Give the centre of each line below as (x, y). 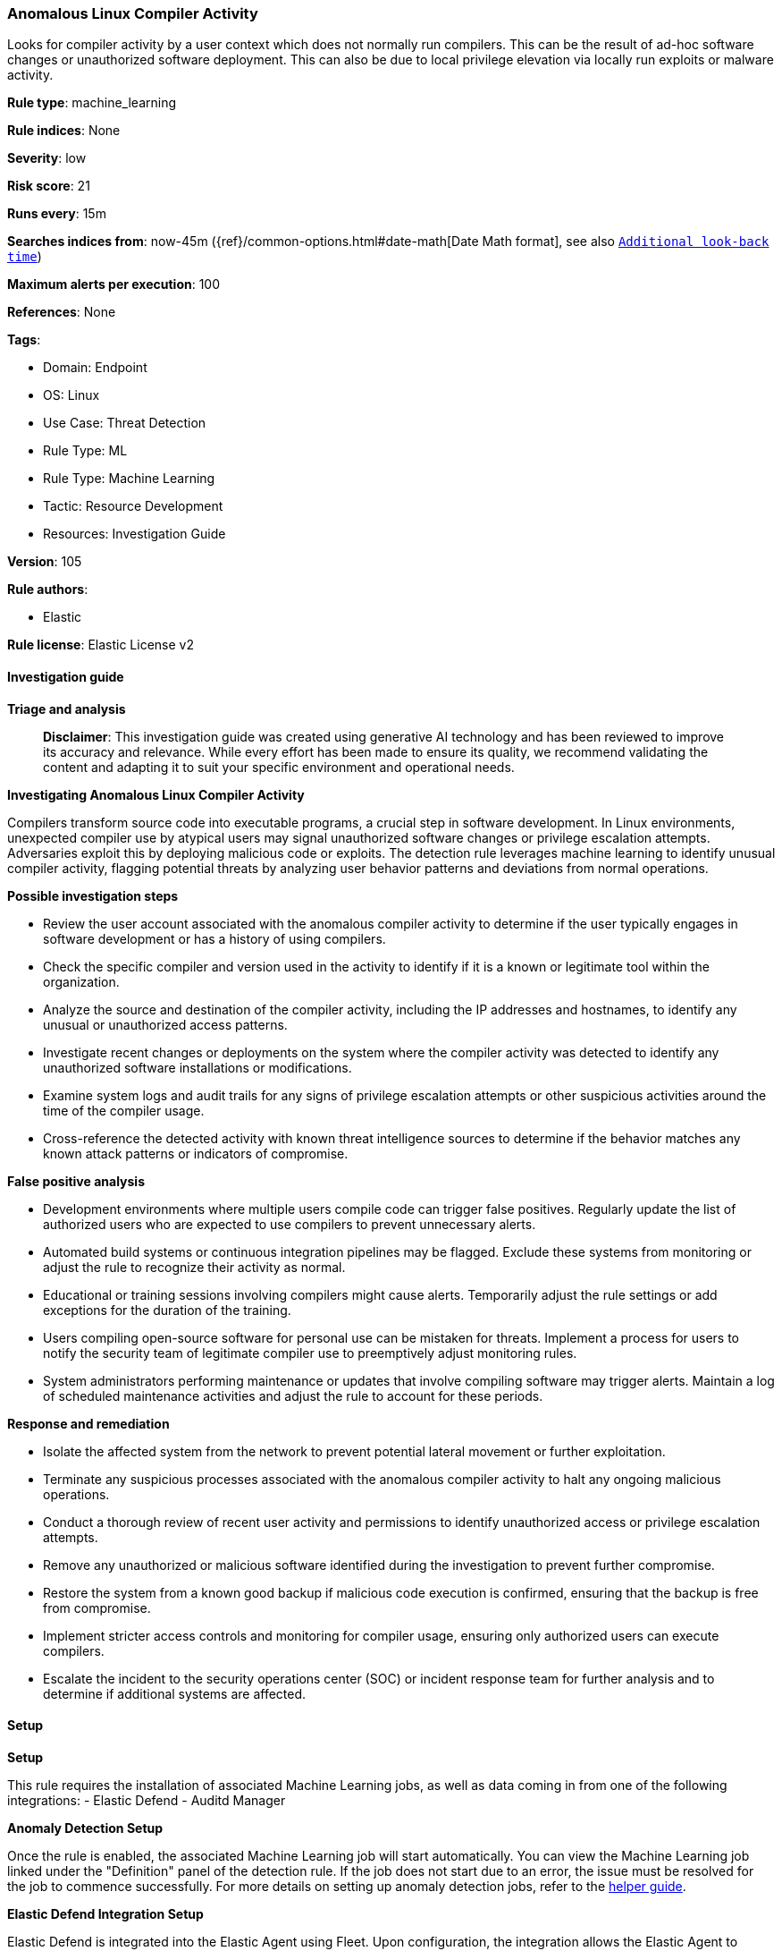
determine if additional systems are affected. (175, 1693)
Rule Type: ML (85, 451)
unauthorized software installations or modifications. (198, 1067)
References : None (62, 312)
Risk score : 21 (49, 186)
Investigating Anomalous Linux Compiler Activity (156, 794)
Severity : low (47, 158)
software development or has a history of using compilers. (214, 938)
